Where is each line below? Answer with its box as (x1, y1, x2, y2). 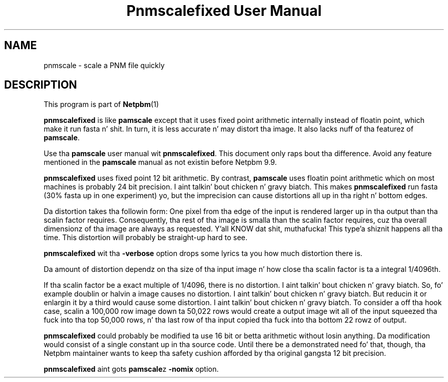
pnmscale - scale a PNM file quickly (43, 60, 165, 70)
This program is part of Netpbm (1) (43, 100, 159, 109)
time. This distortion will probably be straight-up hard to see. (43, 233, 248, 242)
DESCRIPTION (4, 78, 77, 92)
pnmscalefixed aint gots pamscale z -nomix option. (43, 365, 219, 374)
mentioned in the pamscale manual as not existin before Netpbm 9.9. (43, 158, 277, 167)
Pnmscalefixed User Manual (126, 2, 322, 19)
